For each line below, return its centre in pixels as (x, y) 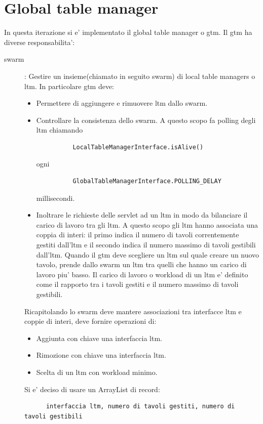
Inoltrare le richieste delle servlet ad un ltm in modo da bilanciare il (142, 215)
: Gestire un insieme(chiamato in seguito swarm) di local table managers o (140, 76)
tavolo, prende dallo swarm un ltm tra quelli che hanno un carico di (141, 264)
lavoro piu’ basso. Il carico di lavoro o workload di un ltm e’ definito (142, 274)
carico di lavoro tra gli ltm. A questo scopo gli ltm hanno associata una (147, 224)
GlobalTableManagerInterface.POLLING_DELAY (147, 181)
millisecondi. (55, 198)
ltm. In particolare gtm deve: (69, 86)
